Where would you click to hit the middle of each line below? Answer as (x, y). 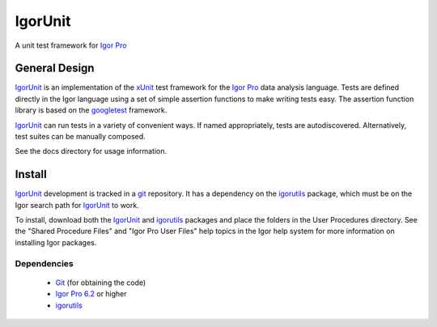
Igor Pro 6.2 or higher (91, 294)
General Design (55, 68)
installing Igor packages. (56, 242)
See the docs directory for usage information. (91, 151)
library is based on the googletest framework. (91, 110)
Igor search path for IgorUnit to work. (77, 205)
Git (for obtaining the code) (101, 282)
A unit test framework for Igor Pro (71, 45)
